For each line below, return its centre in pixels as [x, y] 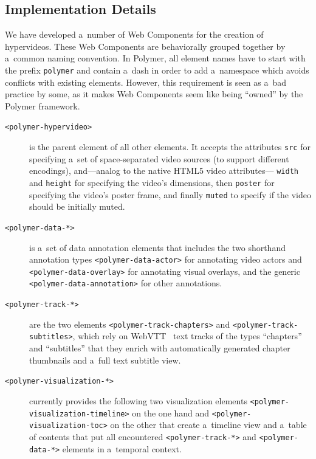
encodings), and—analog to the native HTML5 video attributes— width [164, 171]
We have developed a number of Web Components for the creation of [134, 34]
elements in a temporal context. [122, 448]
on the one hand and [171, 412]
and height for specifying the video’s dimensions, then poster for [152, 182]
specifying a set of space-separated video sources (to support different [159, 158]
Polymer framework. [43, 105]
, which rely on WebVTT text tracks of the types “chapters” [187, 336]
